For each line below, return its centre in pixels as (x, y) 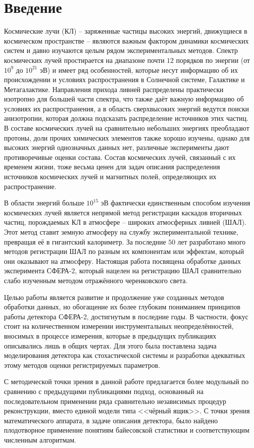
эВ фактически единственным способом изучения (176, 203)
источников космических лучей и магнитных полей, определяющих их (110, 176)
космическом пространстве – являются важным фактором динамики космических (127, 40)
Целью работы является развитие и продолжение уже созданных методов (114, 297)
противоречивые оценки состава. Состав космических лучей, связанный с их (120, 157)
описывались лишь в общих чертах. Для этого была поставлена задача (110, 345)
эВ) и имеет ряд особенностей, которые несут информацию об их (139, 70)
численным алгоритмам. (40, 439)
